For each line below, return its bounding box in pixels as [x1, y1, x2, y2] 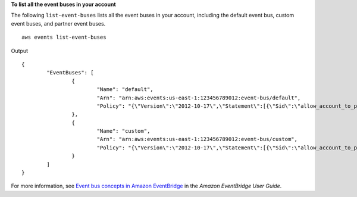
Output [11, 47, 28, 54]
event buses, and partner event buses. [11, 20, 106, 27]
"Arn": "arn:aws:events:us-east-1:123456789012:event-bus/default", [96, 94, 301, 101]
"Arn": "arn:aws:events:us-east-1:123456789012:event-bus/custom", [96, 136, 297, 143]
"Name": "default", [96, 86, 154, 93]
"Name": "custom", [96, 128, 151, 135]
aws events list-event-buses [21, 34, 107, 41]
